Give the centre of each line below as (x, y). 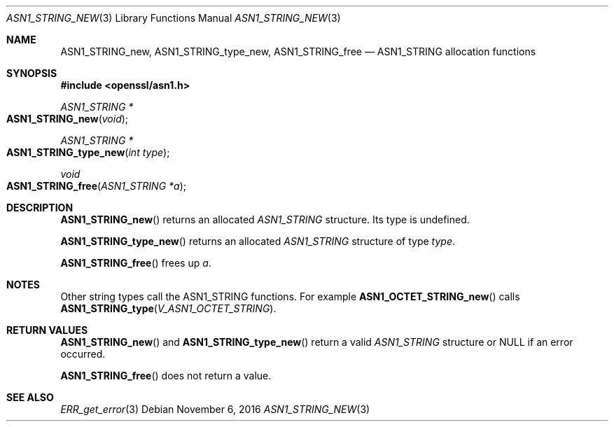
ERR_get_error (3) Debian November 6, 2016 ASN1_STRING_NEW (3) (215, 409)
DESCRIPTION (40, 208)
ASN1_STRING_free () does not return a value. (166, 376)
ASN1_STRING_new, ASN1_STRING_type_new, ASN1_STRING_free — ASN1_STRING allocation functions (298, 51)
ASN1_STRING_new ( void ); (68, 119)
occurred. (83, 354)
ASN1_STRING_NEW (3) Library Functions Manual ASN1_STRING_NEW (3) (174, 18)
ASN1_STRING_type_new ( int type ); (88, 152)
